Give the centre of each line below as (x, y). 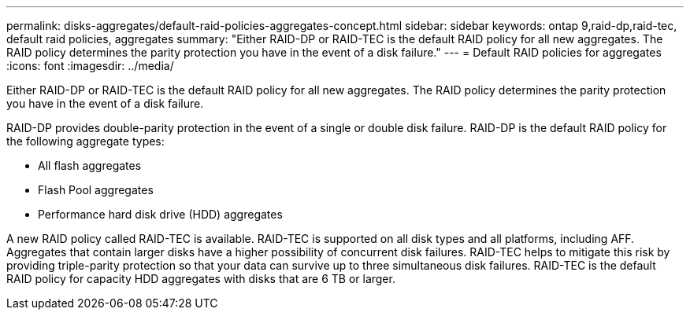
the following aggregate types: (85, 141)
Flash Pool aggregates (96, 190)
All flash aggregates (90, 165)
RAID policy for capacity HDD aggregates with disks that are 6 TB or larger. (201, 279)
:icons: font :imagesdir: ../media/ (90, 66)
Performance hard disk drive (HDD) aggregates (160, 214)
